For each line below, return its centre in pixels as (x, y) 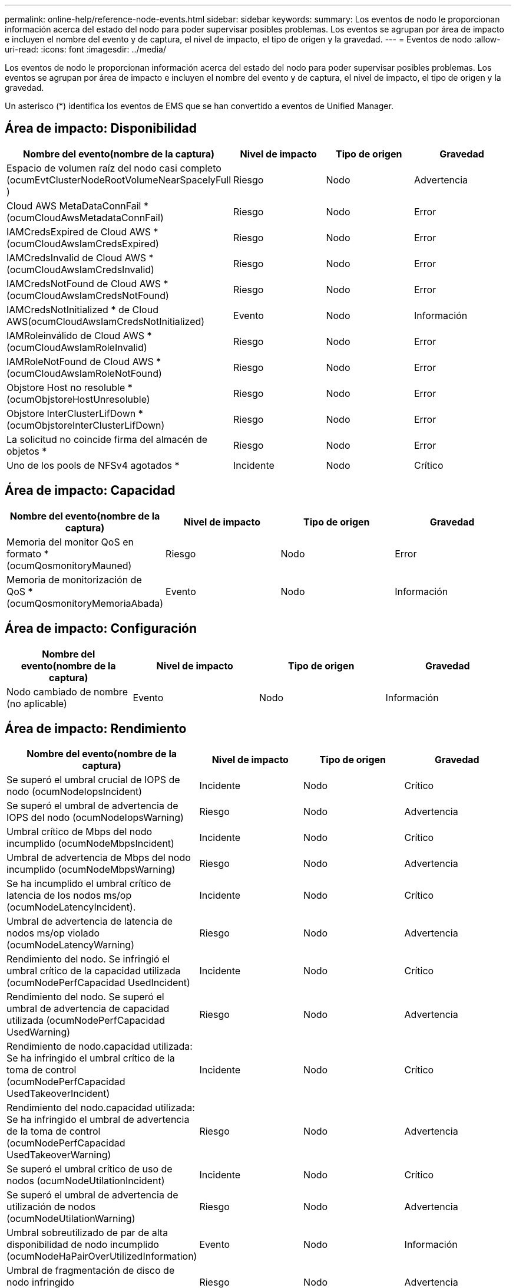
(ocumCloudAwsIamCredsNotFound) (88, 295)
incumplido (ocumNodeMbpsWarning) (91, 870)
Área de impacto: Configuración (101, 629)
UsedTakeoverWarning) (59, 1155)
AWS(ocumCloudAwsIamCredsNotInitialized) (106, 321)
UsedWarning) (39, 1032)
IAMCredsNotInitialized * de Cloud (82, 309)
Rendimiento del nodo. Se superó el (85, 997)
